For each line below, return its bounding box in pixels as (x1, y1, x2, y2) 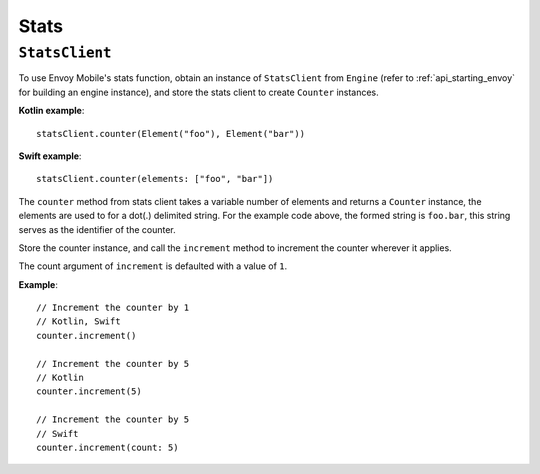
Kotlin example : (18, 105, 85, 117)
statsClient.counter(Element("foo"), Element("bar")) (36, 128, 305, 139)
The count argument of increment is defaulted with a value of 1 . (18, 260, 288, 272)
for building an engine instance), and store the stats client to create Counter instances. (18, 86, 379, 98)
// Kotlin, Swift (36, 316, 121, 327)
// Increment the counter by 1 (36, 302, 190, 314)
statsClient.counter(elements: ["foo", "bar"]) (36, 173, 274, 185)
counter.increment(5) (36, 386, 142, 397)
